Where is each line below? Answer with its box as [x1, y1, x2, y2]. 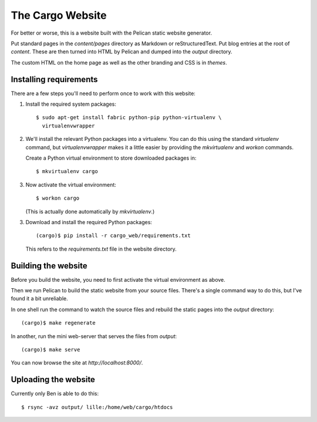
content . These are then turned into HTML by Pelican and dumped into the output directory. [11, 48, 232, 55]
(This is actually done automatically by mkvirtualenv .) [25, 208, 155, 215]
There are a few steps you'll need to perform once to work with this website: [11, 90, 196, 97]
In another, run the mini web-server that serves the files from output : [11, 332, 177, 340]
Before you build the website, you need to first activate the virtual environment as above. [11, 276, 225, 283]
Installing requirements [11, 74, 98, 85]
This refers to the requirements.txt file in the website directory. [25, 245, 177, 252]
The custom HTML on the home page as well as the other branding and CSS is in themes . [11, 59, 227, 66]
